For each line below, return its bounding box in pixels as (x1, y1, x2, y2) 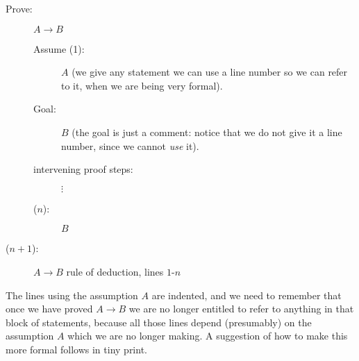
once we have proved (6, 301, 93, 316)
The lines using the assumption (6, 287, 138, 302)
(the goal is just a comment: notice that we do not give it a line (72, 124, 342, 139)
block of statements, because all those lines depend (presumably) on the (6, 314, 312, 329)
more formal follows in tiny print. (6, 342, 147, 356)
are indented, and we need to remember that (151, 287, 342, 302)
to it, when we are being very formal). (61, 78, 223, 92)
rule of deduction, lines (66, 264, 164, 278)
